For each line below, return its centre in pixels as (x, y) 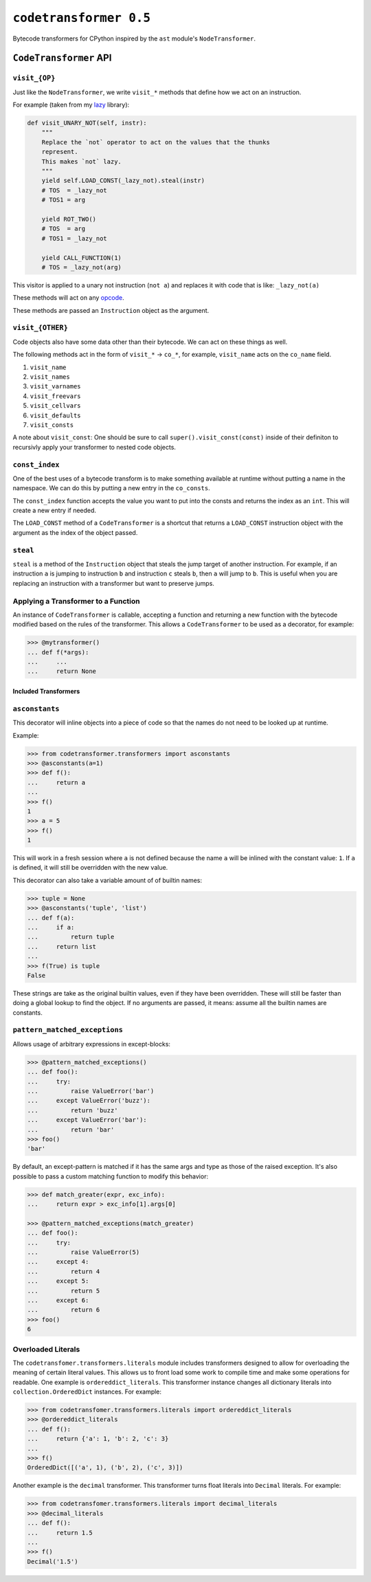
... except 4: (58, 1262)
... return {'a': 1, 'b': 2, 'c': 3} (98, 1439)
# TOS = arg (64, 229)
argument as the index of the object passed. (75, 532)
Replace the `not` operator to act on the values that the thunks (156, 142)
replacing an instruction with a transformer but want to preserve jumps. (113, 583)
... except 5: (58, 1281)
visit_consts (52, 425)
